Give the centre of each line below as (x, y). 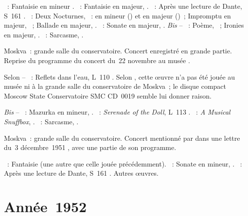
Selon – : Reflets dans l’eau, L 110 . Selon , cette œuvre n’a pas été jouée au (120, 76)
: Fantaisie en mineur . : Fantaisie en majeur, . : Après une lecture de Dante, (124, 6)
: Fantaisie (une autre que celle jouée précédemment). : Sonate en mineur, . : (124, 163)
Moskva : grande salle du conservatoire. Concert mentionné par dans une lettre (122, 138)
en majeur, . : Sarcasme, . (44, 34)
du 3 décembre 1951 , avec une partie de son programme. (90, 147)
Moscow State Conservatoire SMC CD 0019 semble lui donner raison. (108, 95)
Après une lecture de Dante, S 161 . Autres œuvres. (81, 173)
